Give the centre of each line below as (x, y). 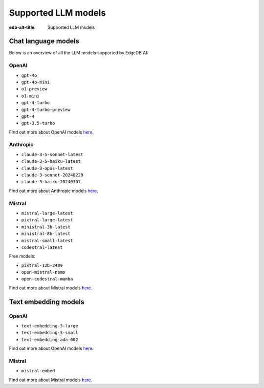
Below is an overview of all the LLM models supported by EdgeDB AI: (79, 53)
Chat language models (44, 41)
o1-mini (31, 96)
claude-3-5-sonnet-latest (52, 154)
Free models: (22, 256)
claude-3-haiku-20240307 (51, 182)
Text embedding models (47, 302)
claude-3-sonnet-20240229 (52, 175)
